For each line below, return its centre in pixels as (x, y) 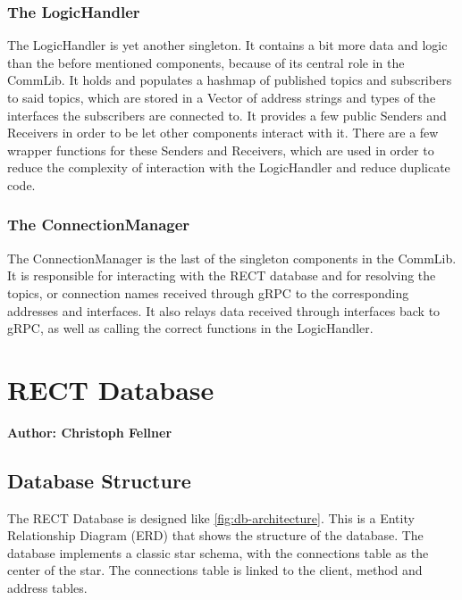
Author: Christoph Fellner (90, 432)
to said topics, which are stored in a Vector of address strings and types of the (222, 97)
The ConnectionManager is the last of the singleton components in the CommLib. (232, 258)
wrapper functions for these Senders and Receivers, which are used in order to (221, 150)
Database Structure (99, 480)
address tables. (47, 588)
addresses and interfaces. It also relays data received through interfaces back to (224, 310)
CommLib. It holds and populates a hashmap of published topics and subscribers (230, 80)
